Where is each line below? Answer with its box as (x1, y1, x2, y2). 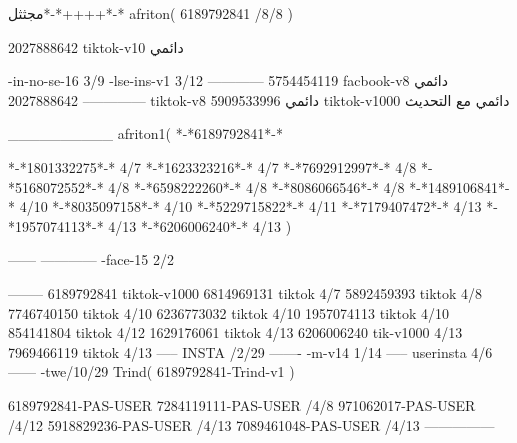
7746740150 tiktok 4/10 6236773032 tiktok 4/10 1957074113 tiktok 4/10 (8, 302, 449, 323)
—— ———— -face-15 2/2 (8, 249, 175, 270)
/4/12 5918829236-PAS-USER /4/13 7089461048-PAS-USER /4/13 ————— (8, 414, 495, 435)
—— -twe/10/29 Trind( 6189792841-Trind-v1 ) (8, 361, 295, 382)
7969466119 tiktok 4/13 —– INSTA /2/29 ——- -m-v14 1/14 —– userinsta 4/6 (8, 341, 493, 362)
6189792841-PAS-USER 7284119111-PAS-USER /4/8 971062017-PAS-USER (8, 394, 476, 415)
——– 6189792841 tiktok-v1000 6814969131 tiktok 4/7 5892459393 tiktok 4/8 (8, 282, 483, 303)
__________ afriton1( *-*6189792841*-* (8, 123, 283, 144)
